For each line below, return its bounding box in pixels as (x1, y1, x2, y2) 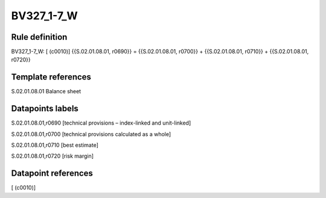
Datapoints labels (11, 104, 78, 114)
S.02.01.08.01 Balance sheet (11, 88, 81, 95)
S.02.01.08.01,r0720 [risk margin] (11, 152, 94, 159)
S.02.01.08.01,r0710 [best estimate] (11, 141, 99, 149)
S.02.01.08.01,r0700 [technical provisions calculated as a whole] (11, 130, 171, 138)
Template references (11, 72, 92, 82)
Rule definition (11, 32, 68, 42)
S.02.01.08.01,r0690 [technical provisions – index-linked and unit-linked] (11, 119, 191, 126)
